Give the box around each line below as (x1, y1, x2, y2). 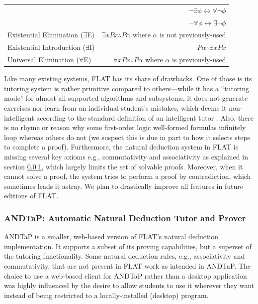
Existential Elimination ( (7, 29, 84, 40)
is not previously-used (160, 29, 226, 40)
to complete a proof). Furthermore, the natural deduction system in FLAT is (4, 142, 239, 152)
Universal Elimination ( (7, 54, 79, 65)
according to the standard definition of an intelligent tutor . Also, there (36, 112, 254, 123)
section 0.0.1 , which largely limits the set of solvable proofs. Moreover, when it (4, 161, 243, 171)
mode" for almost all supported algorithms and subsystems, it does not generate (4, 93, 248, 103)
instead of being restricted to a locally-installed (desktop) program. (4, 290, 209, 300)
